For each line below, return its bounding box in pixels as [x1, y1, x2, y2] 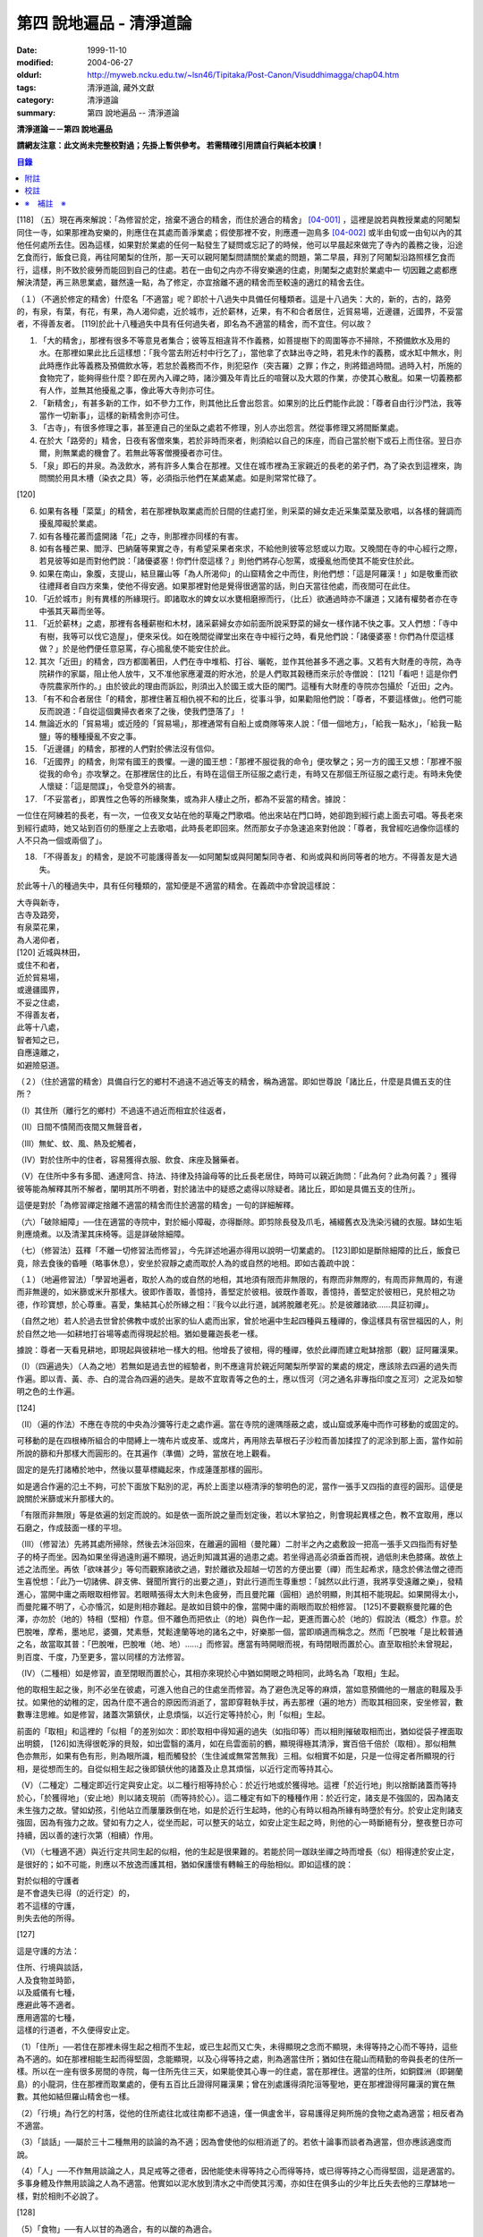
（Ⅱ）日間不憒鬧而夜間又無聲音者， [16, 1121, 147, 1132]
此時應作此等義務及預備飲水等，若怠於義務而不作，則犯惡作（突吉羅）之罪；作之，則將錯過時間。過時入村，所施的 [38, 360, 462, 370]
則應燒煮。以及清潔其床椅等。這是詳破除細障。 [16, 1229, 190, 1239]
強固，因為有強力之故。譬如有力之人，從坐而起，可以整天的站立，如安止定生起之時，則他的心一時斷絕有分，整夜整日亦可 [16, 1817, 463, 1828]
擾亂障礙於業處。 [38, 518, 102, 529]
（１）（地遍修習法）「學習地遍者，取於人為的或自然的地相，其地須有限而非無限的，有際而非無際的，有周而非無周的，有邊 [16, 1274, 463, 1285]
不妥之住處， [16, 997, 64, 1008]
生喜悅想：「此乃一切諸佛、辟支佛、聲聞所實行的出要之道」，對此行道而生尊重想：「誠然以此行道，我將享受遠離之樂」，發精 [16, 1576, 463, 1587]
